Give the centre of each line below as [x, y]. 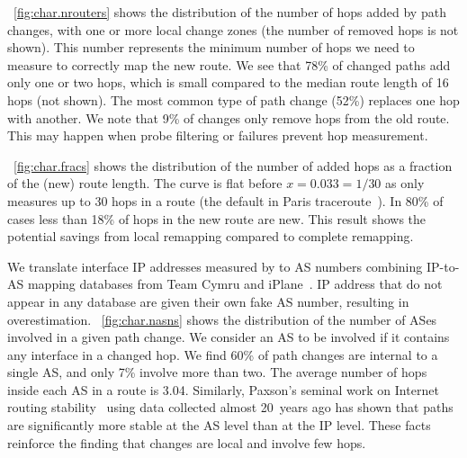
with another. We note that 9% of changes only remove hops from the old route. [229, 117]
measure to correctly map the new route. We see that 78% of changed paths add [229, 64]
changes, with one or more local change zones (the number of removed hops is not [233, 29]
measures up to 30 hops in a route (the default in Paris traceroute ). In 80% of [225, 200]
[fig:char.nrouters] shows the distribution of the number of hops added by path [230, 12]
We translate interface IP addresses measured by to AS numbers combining [215, 266]
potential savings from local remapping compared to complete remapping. [211, 236]
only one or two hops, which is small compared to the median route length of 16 [228, 82]
